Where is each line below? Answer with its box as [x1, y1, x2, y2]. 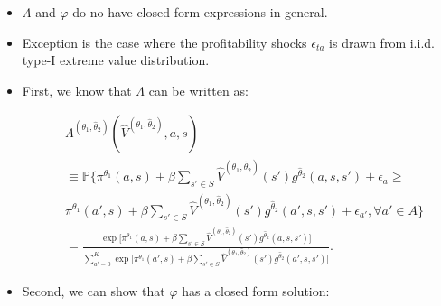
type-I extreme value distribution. [22, 51, 210, 70]
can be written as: [148, 80, 249, 99]
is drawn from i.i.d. [329, 32, 435, 51]
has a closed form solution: [182, 281, 330, 300]
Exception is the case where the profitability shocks [22, 32, 307, 51]
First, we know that [22, 80, 132, 99]
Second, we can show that [22, 281, 165, 300]
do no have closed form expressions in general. [72, 3, 328, 21]
